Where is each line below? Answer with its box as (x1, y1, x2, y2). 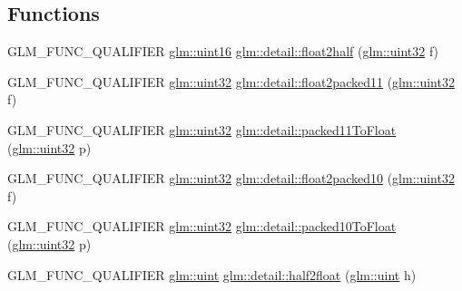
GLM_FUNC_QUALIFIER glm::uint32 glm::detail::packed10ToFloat (7, 217, 397, 236)
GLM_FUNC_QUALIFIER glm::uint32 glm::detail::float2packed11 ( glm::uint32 (7, 72, 455, 91)
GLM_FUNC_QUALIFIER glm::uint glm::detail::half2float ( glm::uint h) (7, 265, 417, 284)
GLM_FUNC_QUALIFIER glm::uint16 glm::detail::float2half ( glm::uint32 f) (7, 42, 439, 61)
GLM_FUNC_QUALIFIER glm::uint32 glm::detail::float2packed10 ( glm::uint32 (7, 169, 455, 188)
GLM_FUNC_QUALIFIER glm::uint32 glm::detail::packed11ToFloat (7, 120, 397, 139)
